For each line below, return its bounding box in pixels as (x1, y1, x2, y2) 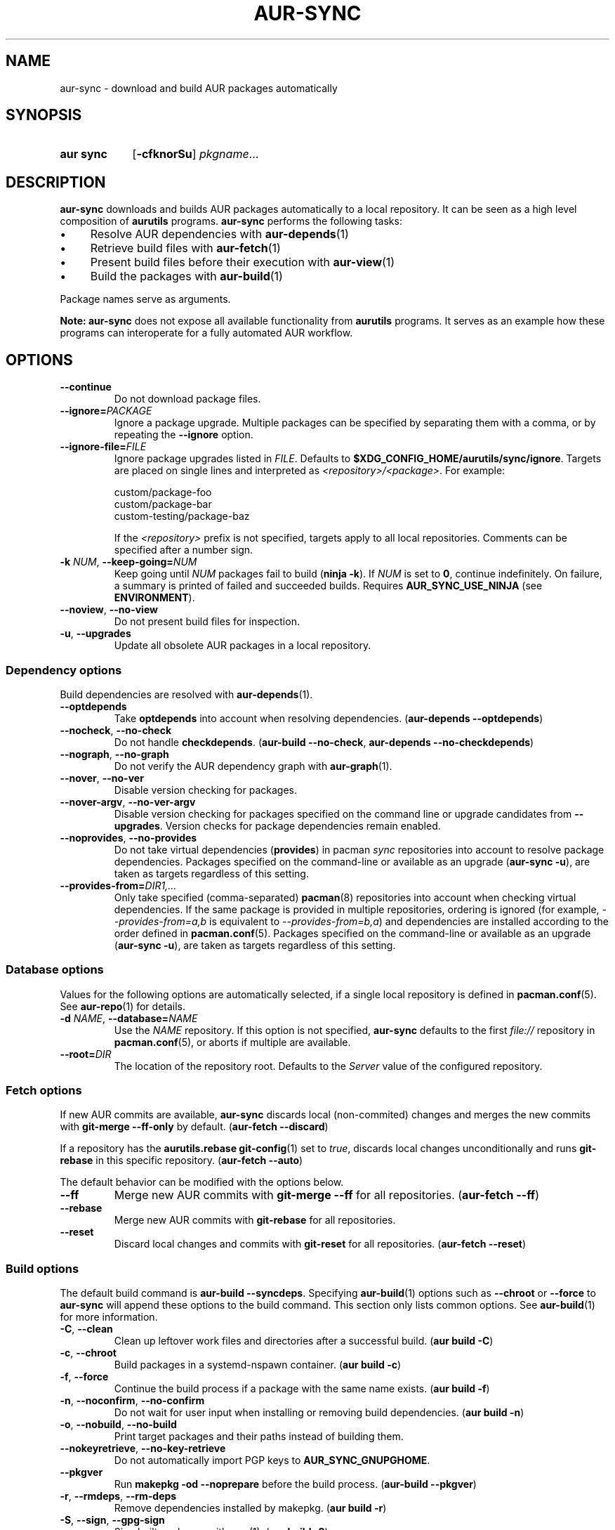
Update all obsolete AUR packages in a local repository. (114, 639, 371, 652)
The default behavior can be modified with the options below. (60, 1176, 344, 1189)
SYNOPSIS (6, 106, 82, 124)
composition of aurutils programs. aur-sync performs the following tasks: (60, 215, 402, 228)
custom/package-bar (114, 498, 212, 511)
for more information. (60, 1311, 158, 1323)
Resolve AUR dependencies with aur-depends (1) (90, 227, 349, 242)
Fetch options (6, 1083, 82, 1097)
